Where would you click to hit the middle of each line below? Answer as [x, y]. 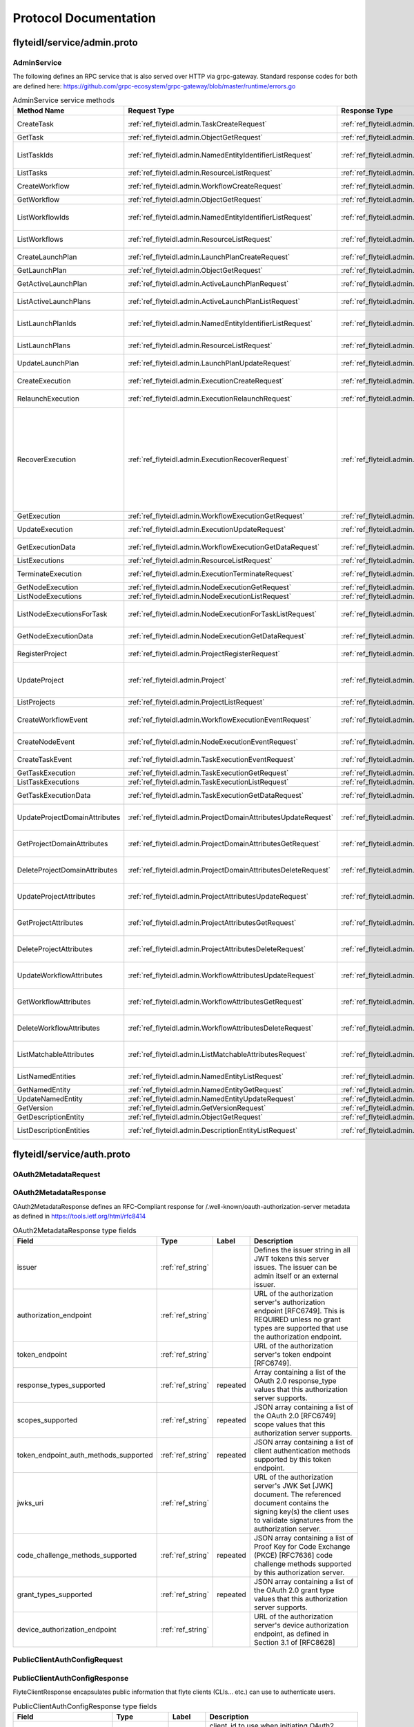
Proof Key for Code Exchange [302, 1546]
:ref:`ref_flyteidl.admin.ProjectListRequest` [196, 703]
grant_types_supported [55, 1594]
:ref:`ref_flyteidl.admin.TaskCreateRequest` [197, 124]
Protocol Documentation [85, 18]
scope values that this [290, 1424]
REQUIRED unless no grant [297, 1319]
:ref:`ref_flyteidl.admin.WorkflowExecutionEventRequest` [220, 720]
